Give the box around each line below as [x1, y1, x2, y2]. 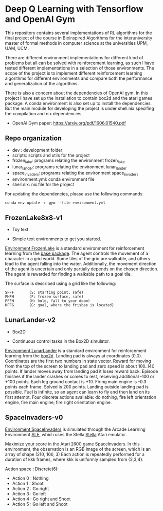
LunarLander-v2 [5, 316, 56, 324]
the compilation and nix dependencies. [5, 110, 83, 116]
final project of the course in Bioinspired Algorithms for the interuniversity [5, 35, 152, 41]
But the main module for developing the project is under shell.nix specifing [5, 106, 154, 111]
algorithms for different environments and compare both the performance [5, 75, 153, 81]
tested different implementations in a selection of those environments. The [5, 65, 155, 71]
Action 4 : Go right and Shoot [12, 496, 71, 502]
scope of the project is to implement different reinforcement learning [5, 70, 143, 76]
